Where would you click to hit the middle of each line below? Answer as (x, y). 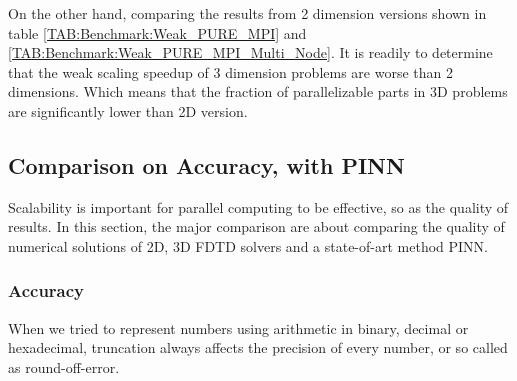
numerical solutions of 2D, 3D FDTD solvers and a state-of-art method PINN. (248, 245)
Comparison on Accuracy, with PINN (206, 164)
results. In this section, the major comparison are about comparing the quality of (256, 226)
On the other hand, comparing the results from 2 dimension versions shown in (247, 13)
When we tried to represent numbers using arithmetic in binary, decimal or (238, 327)
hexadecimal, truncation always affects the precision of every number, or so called (258, 347)
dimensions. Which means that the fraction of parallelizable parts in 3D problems (258, 91)
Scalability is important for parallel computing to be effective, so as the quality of (258, 206)
